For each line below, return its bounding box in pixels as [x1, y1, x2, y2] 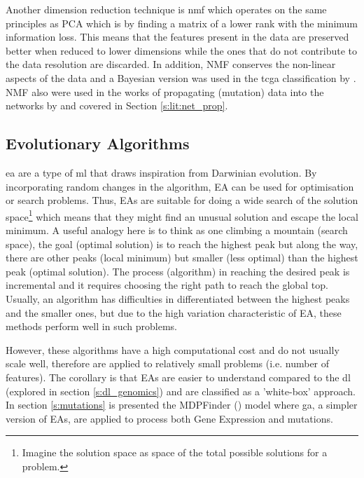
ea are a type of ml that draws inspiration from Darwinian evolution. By [6, 165, 317, 179]
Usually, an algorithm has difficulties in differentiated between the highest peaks [6, 291, 350, 306]
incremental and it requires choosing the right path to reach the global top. [6, 278, 328, 292]
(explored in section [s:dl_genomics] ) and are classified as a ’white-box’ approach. [6, 383, 356, 398]
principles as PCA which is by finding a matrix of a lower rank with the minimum [6, 15, 358, 30]
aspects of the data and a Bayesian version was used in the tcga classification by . [6, 70, 356, 85]
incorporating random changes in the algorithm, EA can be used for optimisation [6, 179, 354, 193]
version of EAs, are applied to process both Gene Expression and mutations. [6, 411, 333, 425]
